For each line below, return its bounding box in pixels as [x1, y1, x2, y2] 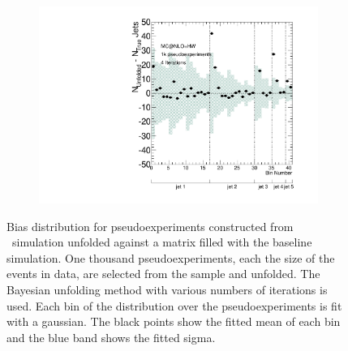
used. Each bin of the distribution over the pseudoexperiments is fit [6, 297, 342, 314]
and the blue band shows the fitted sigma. [6, 328, 216, 345]
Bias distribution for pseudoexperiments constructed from [6, 217, 294, 234]
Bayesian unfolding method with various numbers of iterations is [6, 281, 328, 298]
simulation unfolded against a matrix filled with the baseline [11, 233, 312, 250]
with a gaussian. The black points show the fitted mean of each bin [6, 313, 341, 330]
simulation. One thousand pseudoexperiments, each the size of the [6, 249, 335, 266]
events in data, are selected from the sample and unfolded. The [6, 265, 320, 282]
